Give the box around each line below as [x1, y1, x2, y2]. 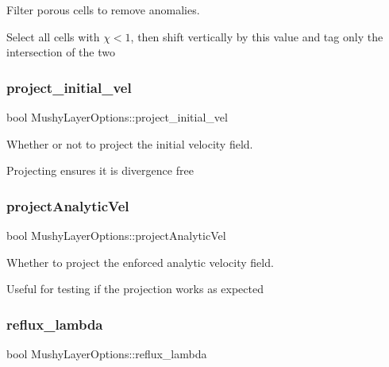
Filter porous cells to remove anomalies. [6, 2, 200, 17]
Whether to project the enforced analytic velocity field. [6, 253, 274, 270]
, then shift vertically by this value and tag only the [130, 28, 383, 44]
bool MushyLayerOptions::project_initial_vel [6, 109, 228, 125]
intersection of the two [6, 44, 115, 60]
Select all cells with [6, 28, 100, 44]
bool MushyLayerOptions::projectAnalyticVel [6, 227, 226, 243]
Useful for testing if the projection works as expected [6, 280, 264, 297]
